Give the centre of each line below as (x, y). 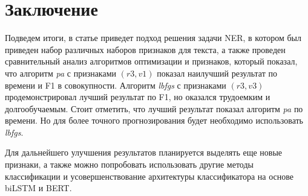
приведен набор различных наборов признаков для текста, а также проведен (145, 49)
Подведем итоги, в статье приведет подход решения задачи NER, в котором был (153, 38)
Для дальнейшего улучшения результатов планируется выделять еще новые (144, 152)
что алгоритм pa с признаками (61, 73)
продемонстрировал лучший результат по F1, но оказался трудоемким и (138, 97)
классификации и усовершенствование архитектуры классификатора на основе (149, 176)
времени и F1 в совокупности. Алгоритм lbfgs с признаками (116, 85)
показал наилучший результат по (217, 73)
